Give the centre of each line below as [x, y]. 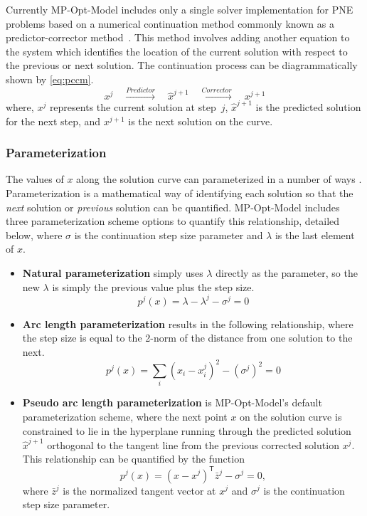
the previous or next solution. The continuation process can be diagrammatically [182, 65]
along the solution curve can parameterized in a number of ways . [219, 179]
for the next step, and [53, 121]
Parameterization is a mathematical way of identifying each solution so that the [180, 193]
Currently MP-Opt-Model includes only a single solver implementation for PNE [180, 9]
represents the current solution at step [133, 107]
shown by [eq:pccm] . [50, 79]
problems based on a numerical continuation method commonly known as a [170, 23]
